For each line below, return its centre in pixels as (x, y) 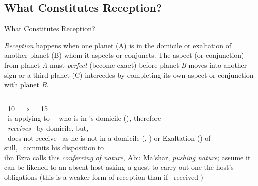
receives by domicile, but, (48, 128)
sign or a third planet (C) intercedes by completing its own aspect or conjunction (129, 74)
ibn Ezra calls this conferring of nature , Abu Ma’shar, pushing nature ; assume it (127, 157)
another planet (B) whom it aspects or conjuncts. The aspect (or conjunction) (124, 55)
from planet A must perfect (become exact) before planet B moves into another (126, 64)
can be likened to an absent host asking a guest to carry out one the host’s (119, 167)
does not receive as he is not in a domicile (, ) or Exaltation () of (109, 138)
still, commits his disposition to (54, 148)
